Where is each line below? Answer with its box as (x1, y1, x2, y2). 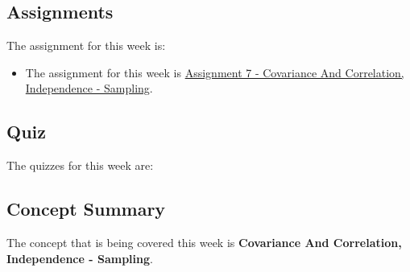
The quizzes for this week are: (6, 157, 154, 174)
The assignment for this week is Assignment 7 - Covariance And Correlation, (25, 64, 404, 80)
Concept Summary (6, 196, 166, 221)
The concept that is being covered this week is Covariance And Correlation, (6, 233, 402, 250)
